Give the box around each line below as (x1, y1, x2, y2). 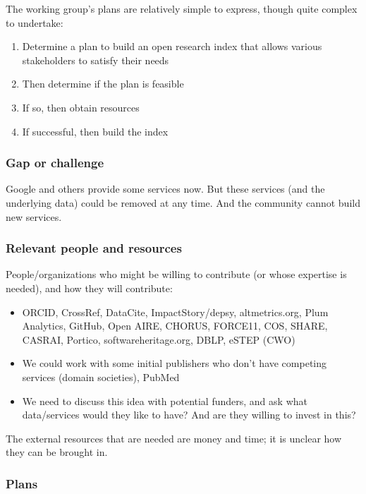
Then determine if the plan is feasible (22, 76, 184, 91)
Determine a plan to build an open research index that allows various (22, 39, 322, 54)
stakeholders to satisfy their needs (22, 52, 169, 67)
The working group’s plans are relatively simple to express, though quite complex (6, 1, 358, 16)
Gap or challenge (6, 154, 104, 171)
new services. (6, 209, 62, 224)
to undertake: (6, 15, 63, 30)
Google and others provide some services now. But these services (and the (6, 181, 325, 196)
